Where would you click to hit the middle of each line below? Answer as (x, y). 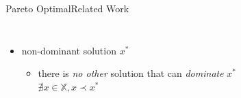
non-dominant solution (69, 50)
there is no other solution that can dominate (131, 73)
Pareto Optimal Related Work (67, 8)
